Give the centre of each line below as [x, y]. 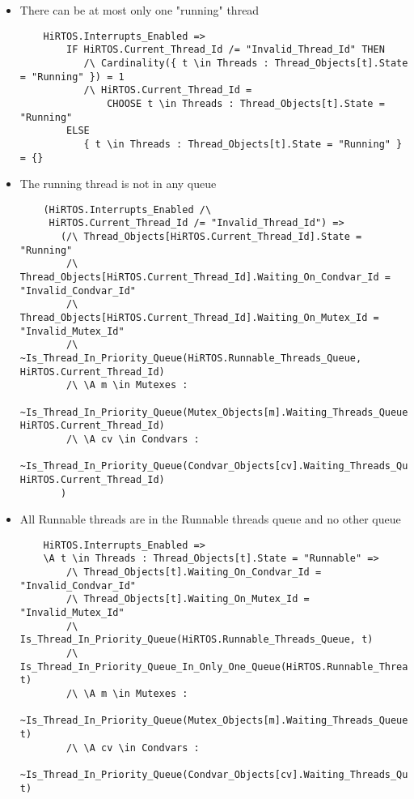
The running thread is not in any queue [118, 184]
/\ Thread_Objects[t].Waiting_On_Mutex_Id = [188, 599]
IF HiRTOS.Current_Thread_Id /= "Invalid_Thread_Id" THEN [226, 50]
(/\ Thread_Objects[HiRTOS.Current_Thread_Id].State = [211, 237]
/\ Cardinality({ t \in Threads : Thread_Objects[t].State [246, 63]
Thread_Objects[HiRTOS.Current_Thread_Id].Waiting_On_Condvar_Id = [205, 278]
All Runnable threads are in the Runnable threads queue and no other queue [210, 519]
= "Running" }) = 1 [72, 77]
